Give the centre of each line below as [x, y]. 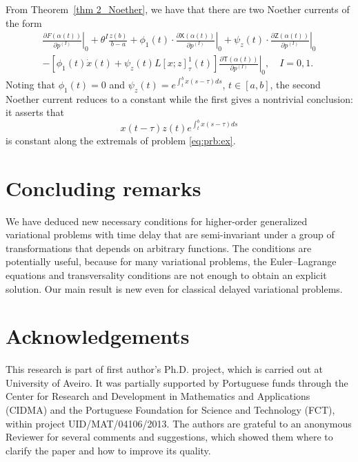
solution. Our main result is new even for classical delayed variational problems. [174, 288]
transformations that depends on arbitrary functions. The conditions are [159, 248]
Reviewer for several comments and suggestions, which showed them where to [169, 437]
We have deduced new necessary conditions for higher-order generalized [157, 221]
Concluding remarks [103, 187]
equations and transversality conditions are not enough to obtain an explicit [166, 275]
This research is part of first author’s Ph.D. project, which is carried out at [165, 369]
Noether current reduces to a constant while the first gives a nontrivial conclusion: [179, 98]
